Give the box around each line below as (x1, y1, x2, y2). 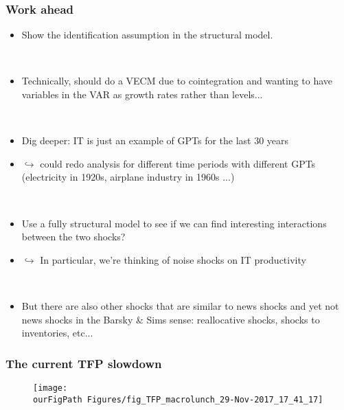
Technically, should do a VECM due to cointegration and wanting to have (21, 73, 333, 88)
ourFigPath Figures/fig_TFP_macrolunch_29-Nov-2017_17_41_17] (33, 394, 323, 405)
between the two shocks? (21, 229, 126, 244)
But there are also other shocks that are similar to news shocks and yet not (21, 298, 339, 312)
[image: (33, 383, 68, 393)
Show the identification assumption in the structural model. (21, 27, 273, 42)
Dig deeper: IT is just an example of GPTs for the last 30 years (21, 133, 289, 148)
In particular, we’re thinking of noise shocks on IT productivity (40, 252, 306, 266)
